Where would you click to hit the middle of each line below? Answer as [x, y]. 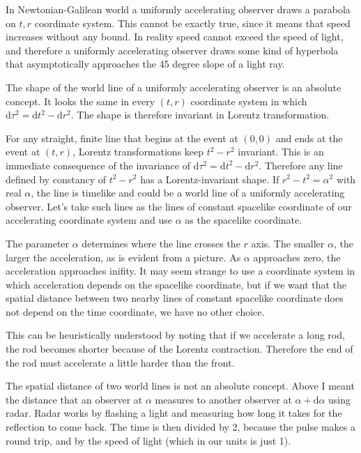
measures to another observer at [223, 399]
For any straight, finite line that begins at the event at [122, 138]
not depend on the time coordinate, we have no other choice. [135, 311]
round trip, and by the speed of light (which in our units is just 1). [148, 440]
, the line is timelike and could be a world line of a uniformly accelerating [188, 193]
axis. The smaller [288, 243]
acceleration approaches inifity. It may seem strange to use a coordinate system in [180, 271]
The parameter [38, 243]
